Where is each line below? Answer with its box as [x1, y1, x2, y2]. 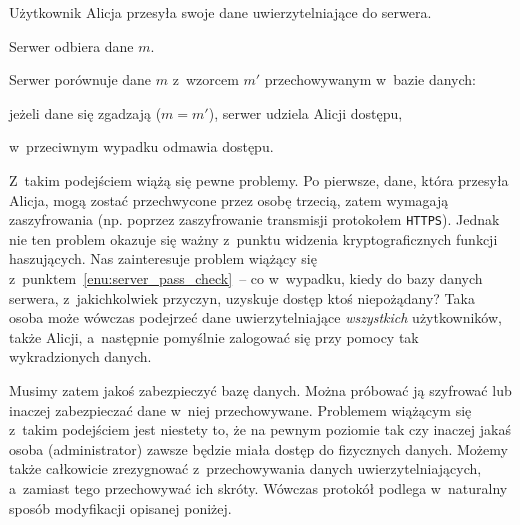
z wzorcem [172, 69, 239, 90]
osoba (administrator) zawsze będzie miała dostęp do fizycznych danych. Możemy [9, 438, 508, 459]
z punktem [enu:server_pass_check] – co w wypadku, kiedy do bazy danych [9, 268, 483, 288]
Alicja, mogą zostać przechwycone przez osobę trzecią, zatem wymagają [9, 189, 449, 210]
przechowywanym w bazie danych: [264, 69, 476, 90]
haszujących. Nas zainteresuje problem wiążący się [9, 248, 317, 269]
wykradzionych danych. [9, 346, 152, 367]
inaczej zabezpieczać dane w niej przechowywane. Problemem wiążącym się [9, 399, 472, 420]
